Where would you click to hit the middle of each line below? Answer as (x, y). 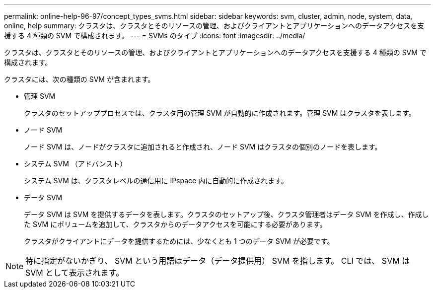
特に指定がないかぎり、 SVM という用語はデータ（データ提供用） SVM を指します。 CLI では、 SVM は (218, 261)
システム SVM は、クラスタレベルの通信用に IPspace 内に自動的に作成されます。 (156, 181)
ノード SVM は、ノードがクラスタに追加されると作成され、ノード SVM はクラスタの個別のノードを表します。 (203, 147)
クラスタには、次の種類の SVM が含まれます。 (79, 79)
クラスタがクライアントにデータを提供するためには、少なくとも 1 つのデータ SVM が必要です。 (179, 241)
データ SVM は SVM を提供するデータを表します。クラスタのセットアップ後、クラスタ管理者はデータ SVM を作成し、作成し (226, 214)
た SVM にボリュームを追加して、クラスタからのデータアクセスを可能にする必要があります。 (175, 224)
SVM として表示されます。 (75, 273)
